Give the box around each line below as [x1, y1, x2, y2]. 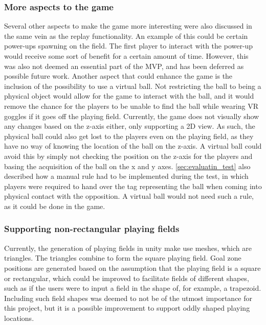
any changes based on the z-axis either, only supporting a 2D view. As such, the [4, 121, 255, 131]
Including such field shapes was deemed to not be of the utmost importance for [4, 292, 253, 303]
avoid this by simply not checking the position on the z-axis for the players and [4, 150, 253, 161]
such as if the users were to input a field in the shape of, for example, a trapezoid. [4, 283, 261, 293]
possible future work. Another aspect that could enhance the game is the [4, 71, 233, 81]
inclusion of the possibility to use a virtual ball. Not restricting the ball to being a [4, 80, 261, 91]
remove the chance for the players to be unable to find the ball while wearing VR [4, 100, 259, 111]
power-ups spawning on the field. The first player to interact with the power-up [4, 40, 253, 51]
